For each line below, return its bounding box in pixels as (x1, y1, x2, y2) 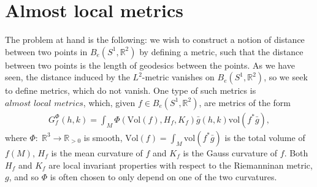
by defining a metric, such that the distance (139, 45, 304, 58)
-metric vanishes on (142, 71, 215, 83)
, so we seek (264, 71, 308, 83)
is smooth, (83, 131, 123, 143)
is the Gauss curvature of (183, 146, 278, 159)
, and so (9, 170, 39, 183)
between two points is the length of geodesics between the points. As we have (5, 58, 295, 71)
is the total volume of (224, 131, 305, 143)
